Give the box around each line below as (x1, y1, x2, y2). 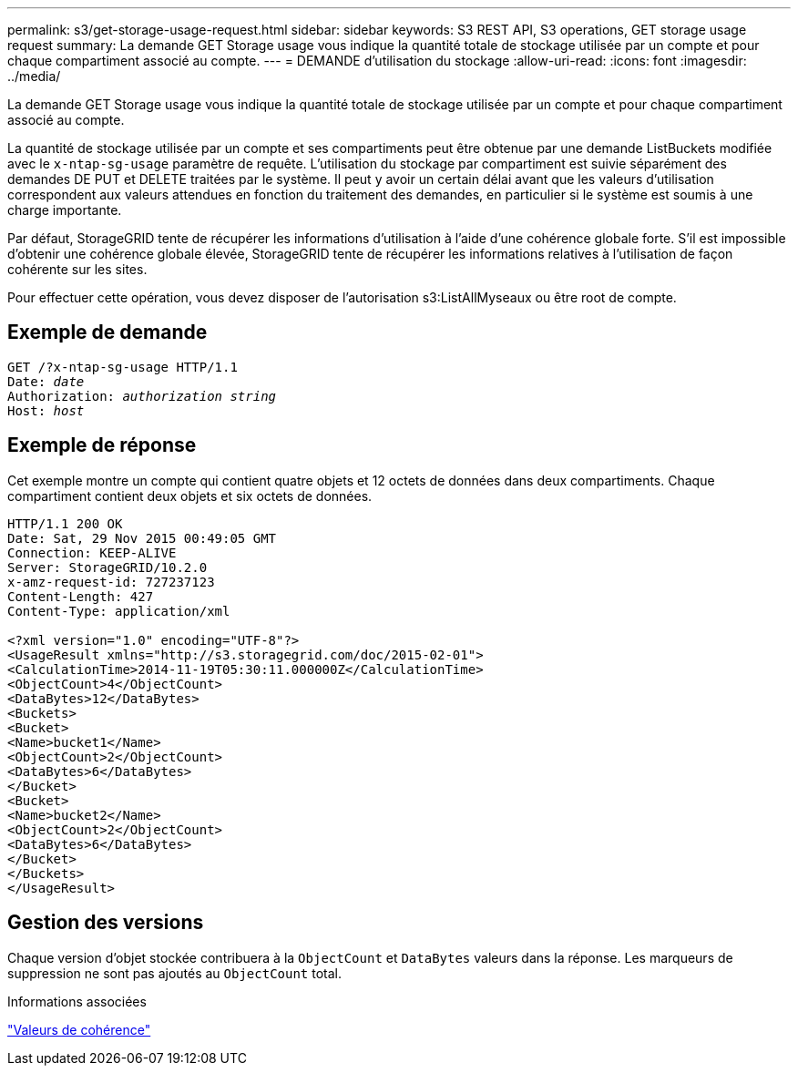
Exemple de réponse (7, 434, 197, 457)
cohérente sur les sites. (7, 261, 148, 277)
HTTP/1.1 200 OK (7, 516, 123, 531)
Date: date (7, 373, 85, 389)
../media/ (7, 68, 61, 84)
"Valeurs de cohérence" (7, 1021, 151, 1037)
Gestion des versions (7, 911, 204, 935)
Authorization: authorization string (7, 388, 277, 404)
